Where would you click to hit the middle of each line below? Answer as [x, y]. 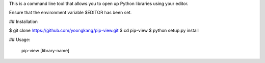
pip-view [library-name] [45, 50]
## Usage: [20, 40]
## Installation [23, 21]
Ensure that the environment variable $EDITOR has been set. [70, 13]
